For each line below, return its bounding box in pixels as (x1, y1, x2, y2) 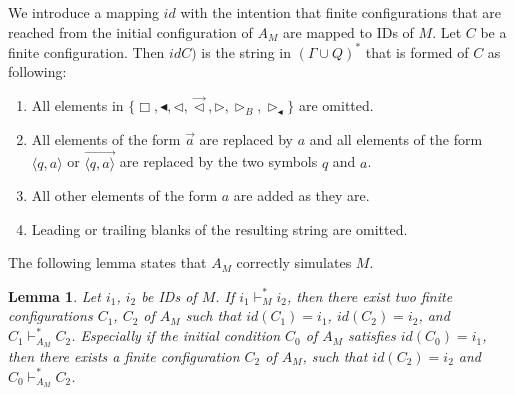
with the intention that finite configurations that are (180, 2, 502, 22)
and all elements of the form (309, 128, 483, 149)
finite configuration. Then (8, 41, 165, 62)
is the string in (201, 41, 291, 62)
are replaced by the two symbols (119, 151, 318, 172)
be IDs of (141, 285, 197, 306)
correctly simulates (236, 252, 352, 273)
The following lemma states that (8, 252, 207, 273)
